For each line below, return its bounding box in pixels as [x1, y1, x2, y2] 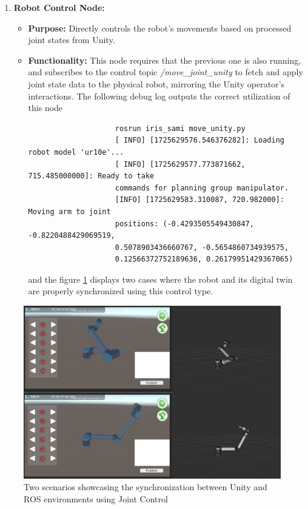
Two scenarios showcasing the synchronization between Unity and [24, 480, 267, 493]
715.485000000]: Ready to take [28, 172, 155, 181]
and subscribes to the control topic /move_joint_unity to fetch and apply [28, 66, 303, 78]
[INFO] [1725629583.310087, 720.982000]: [115, 195, 284, 204]
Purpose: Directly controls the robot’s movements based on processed [28, 21, 292, 34]
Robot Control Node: [13, 1, 105, 13]
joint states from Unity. [28, 33, 115, 46]
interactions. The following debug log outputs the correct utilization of [28, 89, 290, 102]
